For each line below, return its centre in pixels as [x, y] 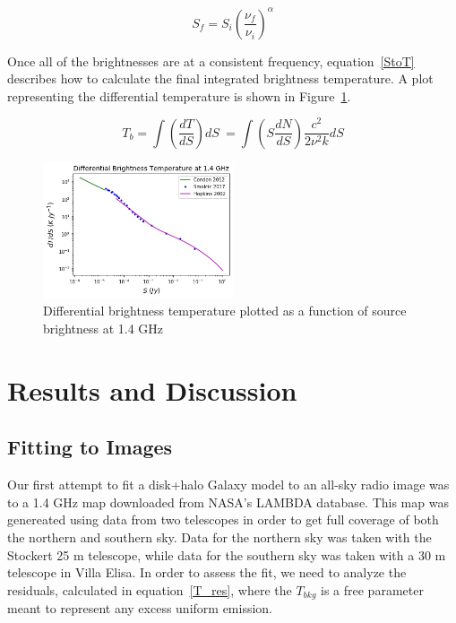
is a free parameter [372, 589]
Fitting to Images [90, 447]
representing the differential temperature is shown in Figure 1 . [179, 95]
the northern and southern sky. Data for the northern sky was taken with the [219, 536]
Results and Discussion [152, 389]
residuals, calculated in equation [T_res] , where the [150, 589]
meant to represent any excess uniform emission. [140, 608]
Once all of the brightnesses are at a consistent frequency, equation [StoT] [211, 61]
